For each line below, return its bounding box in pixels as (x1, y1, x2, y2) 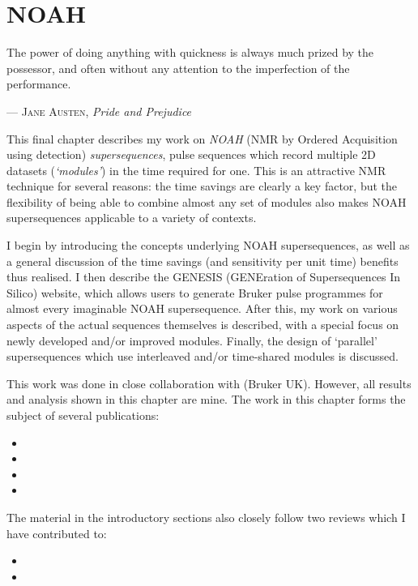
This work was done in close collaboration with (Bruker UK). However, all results (6, 374, 412, 391)
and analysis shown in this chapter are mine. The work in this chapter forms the (6, 391, 406, 408)
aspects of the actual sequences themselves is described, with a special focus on (6, 316, 399, 333)
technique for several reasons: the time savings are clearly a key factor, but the (6, 178, 398, 195)
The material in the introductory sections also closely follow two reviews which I (6, 508, 406, 525)
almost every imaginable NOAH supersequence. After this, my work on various (6, 300, 398, 317)
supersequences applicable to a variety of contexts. (6, 209, 257, 226)
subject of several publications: (6, 407, 160, 423)
